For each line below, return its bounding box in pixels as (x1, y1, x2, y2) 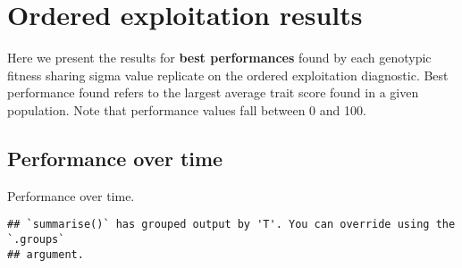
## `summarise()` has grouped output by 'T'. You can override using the (7, 218, 456, 231)
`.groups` (7, 232, 65, 246)
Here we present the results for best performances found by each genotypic (7, 48, 432, 67)
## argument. (7, 247, 84, 261)
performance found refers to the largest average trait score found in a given (7, 83, 419, 102)
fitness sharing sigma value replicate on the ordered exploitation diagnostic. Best (7, 65, 449, 84)
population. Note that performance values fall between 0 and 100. (7, 100, 366, 119)
